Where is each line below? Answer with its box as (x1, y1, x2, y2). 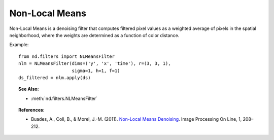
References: (18, 107, 45, 113)
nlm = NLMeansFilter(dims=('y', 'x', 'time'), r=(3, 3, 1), (18, 61, 171, 66)
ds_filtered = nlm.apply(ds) (18, 75, 91, 81)
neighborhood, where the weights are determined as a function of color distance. (9, 32, 180, 38)
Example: (9, 42, 29, 48)
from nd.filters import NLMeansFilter (18, 53, 115, 59)
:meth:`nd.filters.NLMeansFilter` (31, 95, 97, 101)
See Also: (18, 86, 39, 92)
